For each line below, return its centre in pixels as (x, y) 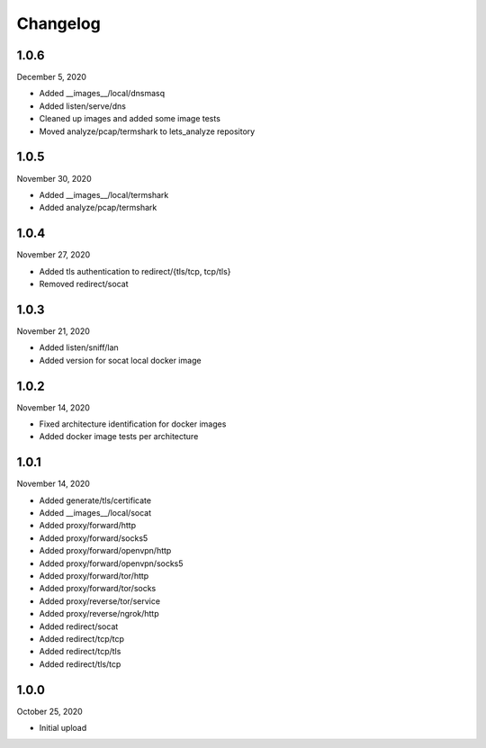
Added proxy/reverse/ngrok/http (99, 614)
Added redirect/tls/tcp (80, 664)
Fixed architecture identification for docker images (133, 424)
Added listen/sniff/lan (79, 347)
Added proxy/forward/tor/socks (98, 589)
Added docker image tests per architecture (119, 437)
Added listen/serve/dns (82, 106)
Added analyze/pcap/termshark (98, 208)
